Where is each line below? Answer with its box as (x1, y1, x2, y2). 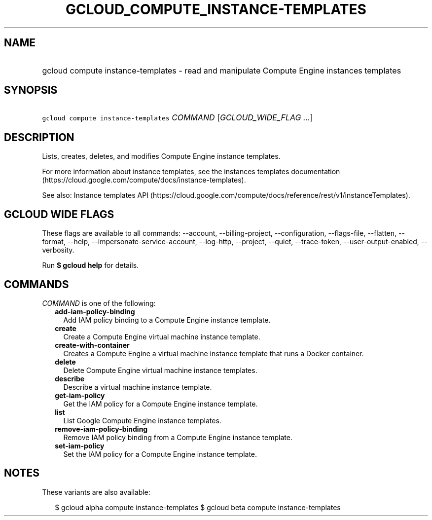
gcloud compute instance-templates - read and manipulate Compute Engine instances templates (42, 65, 401, 75)
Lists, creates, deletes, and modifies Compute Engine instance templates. (42, 152, 281, 161)
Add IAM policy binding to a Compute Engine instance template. (63, 315, 271, 324)
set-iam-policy (55, 441, 105, 450)
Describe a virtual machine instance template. (63, 382, 212, 391)
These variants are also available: (42, 487, 150, 496)
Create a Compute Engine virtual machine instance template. (63, 332, 260, 341)
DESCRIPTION (4, 131, 74, 144)
